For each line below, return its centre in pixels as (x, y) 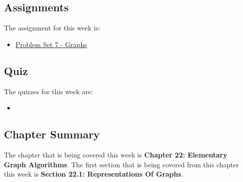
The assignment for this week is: (52, 28)
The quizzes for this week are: (49, 91)
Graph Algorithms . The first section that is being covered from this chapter (121, 164)
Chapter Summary (52, 134)
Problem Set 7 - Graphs (51, 44)
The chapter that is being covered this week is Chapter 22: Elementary (116, 154)
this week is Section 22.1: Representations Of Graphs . (94, 174)
